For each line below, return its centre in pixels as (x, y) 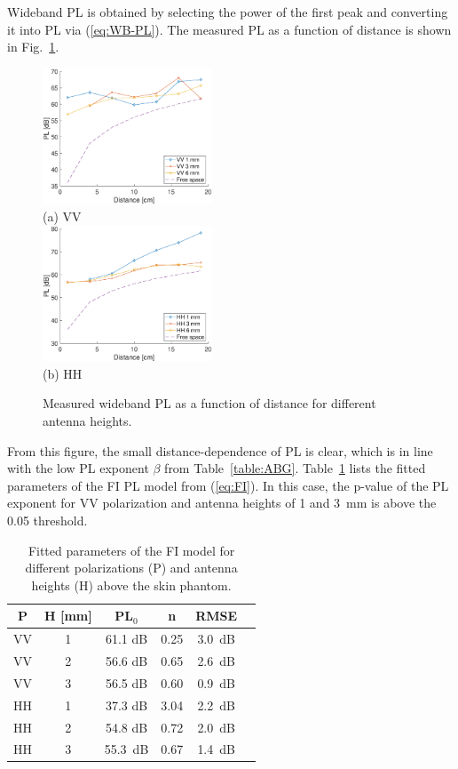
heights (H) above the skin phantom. (131, 585)
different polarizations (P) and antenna (131, 568)
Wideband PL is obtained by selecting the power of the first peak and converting (228, 12)
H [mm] (68, 616)
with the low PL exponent (78, 468)
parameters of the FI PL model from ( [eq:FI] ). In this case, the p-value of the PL (228, 485)
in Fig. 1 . (33, 47)
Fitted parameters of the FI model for (131, 550)
